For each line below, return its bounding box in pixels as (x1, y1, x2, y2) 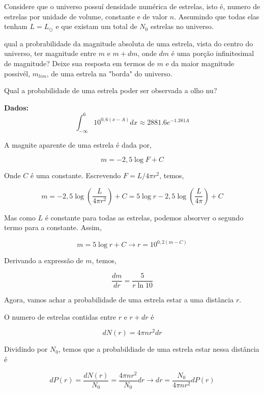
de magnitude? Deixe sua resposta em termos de (4, 58, 155, 68)
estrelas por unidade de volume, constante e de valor (4, 11, 168, 21)
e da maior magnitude (165, 58, 234, 68)
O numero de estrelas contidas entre (4, 311, 116, 322)
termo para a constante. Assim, (4, 222, 102, 233)
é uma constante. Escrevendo (31, 170, 121, 181)
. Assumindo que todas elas (174, 11, 259, 21)
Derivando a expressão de (4, 255, 83, 266)
